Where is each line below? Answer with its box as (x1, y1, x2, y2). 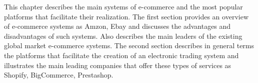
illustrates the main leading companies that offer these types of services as (4, 60, 231, 70)
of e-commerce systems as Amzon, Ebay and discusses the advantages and (4, 21, 231, 31)
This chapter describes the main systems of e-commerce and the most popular (4, 1, 243, 11)
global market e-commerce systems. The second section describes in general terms (4, 40, 254, 51)
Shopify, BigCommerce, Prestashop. (4, 70, 113, 80)
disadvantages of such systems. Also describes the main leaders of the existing (4, 30, 242, 41)
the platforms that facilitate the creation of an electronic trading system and (4, 50, 239, 60)
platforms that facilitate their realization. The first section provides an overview (4, 11, 248, 21)
